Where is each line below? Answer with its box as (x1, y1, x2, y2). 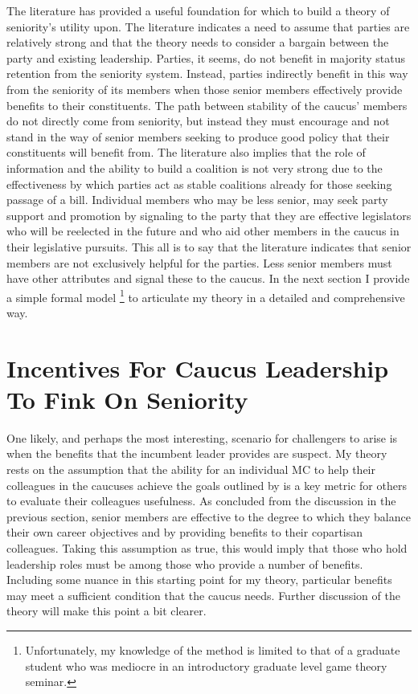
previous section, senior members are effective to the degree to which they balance (6, 508, 411, 525)
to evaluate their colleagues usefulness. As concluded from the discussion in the (6, 492, 396, 509)
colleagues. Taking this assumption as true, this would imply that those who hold (6, 540, 408, 556)
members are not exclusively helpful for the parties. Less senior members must (6, 254, 392, 271)
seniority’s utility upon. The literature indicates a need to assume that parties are (6, 18, 410, 35)
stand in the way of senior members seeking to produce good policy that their (6, 128, 390, 145)
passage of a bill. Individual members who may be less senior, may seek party (6, 191, 388, 208)
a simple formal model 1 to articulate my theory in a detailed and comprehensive (6, 286, 405, 305)
